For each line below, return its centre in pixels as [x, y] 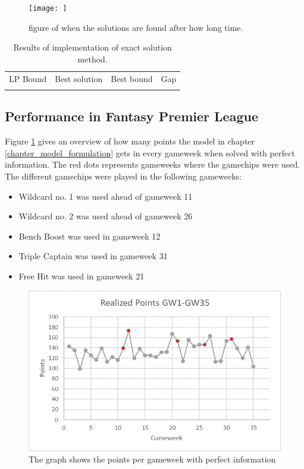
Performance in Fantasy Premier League [131, 116]
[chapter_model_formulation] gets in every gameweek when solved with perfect [150, 152]
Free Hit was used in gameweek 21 [82, 276]
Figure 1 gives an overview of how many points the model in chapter [130, 141]
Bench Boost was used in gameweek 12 [90, 236]
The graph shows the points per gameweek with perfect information [152, 459]
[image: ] [48, 8]
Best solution [79, 78]
